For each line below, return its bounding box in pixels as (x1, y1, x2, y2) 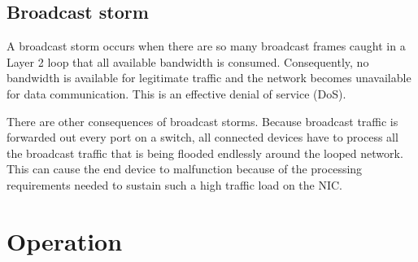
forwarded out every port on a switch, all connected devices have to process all (7, 129, 398, 146)
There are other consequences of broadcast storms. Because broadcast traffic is (7, 112, 398, 129)
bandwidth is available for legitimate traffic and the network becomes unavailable (7, 69, 411, 86)
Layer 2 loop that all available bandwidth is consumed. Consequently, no (7, 53, 369, 70)
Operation (7, 224, 123, 257)
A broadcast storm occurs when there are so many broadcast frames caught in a (7, 37, 406, 55)
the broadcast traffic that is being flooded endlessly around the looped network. (7, 144, 403, 161)
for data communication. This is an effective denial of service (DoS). (7, 85, 346, 102)
